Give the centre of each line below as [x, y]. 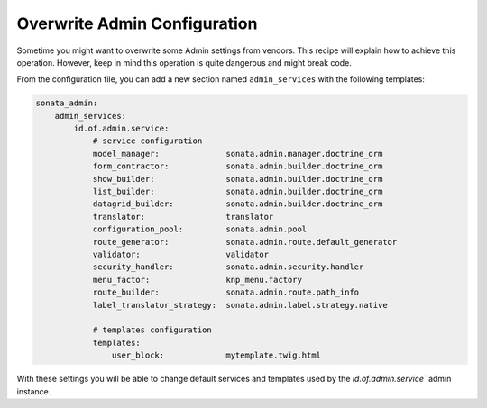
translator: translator [183, 217]
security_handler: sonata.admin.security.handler [228, 267]
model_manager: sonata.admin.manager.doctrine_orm [238, 154]
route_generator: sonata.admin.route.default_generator [245, 242]
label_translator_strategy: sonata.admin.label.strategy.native [240, 305]
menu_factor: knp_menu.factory [197, 280]
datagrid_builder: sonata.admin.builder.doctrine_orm [238, 204]
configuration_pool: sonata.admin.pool [200, 229]
